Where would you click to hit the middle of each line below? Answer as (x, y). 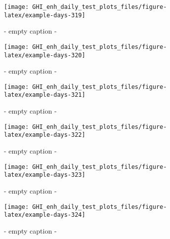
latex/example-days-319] (45, 15)
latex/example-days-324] (45, 215)
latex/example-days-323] (45, 175)
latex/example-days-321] (45, 95)
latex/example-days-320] (45, 55)
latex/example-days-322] (45, 135)
